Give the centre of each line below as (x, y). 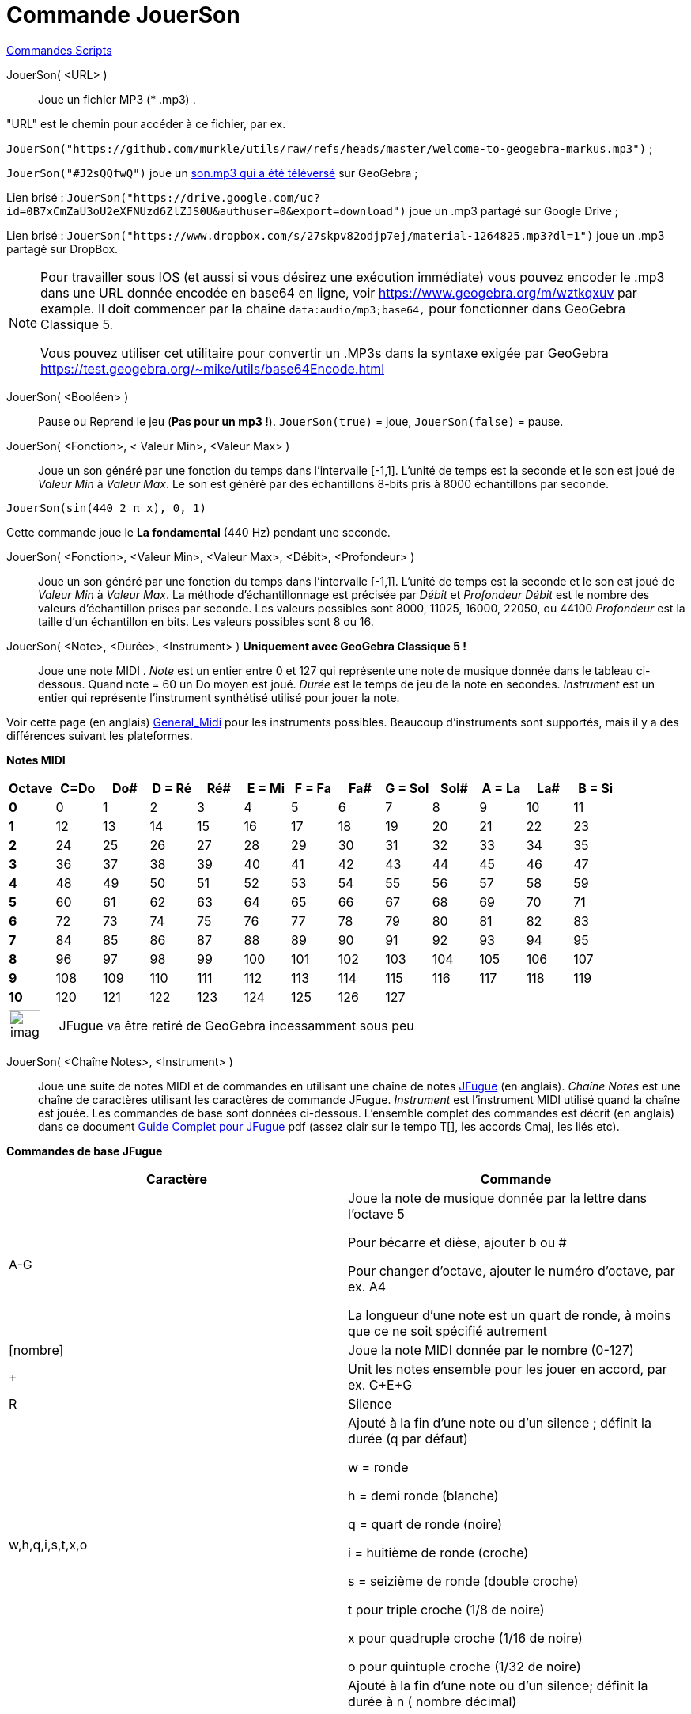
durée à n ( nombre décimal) (432, 1701)
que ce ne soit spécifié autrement (447, 1331)
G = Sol (407, 788)
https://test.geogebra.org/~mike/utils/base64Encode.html (213, 368)
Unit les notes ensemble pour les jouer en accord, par (508, 1369)
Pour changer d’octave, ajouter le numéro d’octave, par (512, 1270)
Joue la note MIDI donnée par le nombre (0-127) (491, 1350)
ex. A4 (367, 1286)
